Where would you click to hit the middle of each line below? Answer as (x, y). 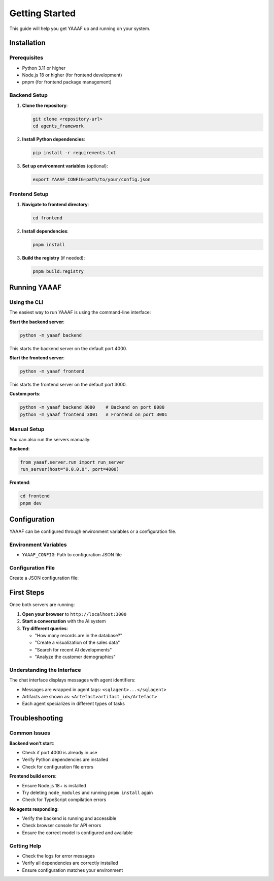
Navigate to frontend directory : (56, 204)
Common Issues (30, 733)
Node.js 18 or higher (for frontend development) (72, 75)
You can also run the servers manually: (50, 439)
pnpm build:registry (58, 271)
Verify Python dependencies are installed (65, 760)
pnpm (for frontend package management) (67, 82)
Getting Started (43, 13)
